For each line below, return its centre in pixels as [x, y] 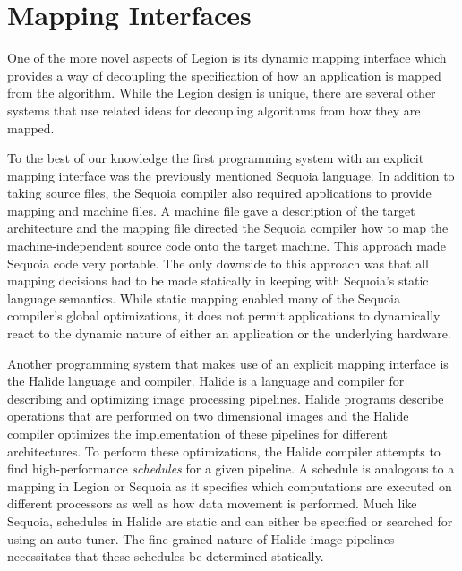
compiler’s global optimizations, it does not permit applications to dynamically [224, 315]
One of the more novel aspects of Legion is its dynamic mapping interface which [227, 58]
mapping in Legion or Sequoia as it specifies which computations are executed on [230, 486]
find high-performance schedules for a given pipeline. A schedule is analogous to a [231, 469]
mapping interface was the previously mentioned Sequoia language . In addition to [231, 175]
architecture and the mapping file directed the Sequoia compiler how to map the [228, 228]
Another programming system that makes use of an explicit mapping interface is [228, 363]
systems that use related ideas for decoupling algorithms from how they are [214, 110]
